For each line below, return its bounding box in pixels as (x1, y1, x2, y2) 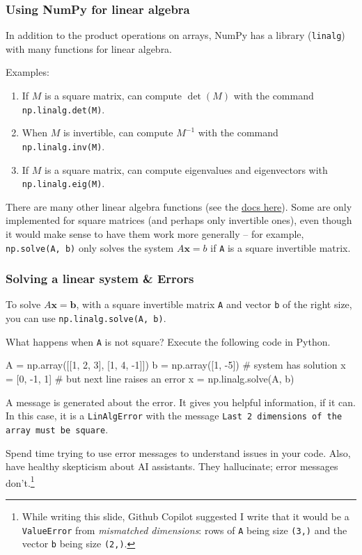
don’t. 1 (6, 473, 35, 490)
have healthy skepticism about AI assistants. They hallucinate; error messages (6, 459, 338, 474)
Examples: (6, 65, 49, 79)
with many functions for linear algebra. (6, 41, 173, 56)
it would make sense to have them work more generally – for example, (6, 227, 304, 241)
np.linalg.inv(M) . (22, 138, 105, 153)
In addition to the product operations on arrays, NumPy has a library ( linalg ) (6, 28, 345, 42)
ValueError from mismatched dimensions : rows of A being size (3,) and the (22, 522, 347, 537)
